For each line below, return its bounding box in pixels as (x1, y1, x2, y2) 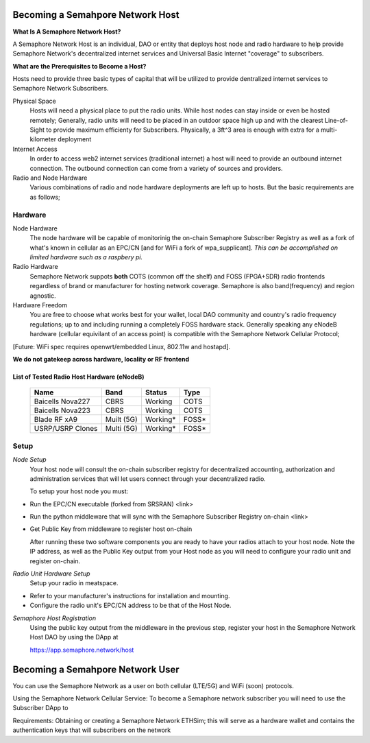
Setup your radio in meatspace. (29, 579, 119, 587)
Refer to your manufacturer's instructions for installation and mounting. (29, 591, 230, 600)
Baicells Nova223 (34, 405, 90, 415)
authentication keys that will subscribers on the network (12, 726, 171, 734)
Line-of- (324, 116, 349, 124)
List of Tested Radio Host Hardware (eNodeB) (12, 373, 145, 381)
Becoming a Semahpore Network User (12, 663, 180, 675)
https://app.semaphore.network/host (29, 646, 134, 654)
